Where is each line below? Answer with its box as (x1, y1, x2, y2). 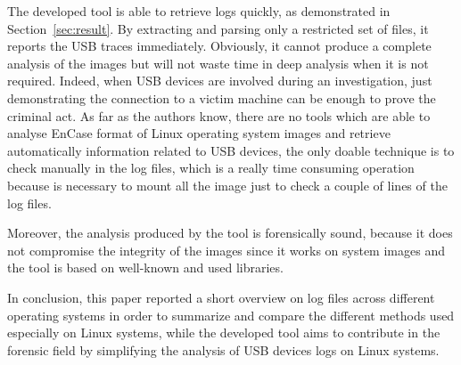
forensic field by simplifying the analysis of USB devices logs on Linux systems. (7, 340, 440, 359)
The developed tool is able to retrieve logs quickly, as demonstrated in (7, 2, 391, 20)
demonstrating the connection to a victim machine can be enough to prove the (7, 88, 436, 107)
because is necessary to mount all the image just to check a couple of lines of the (7, 175, 448, 194)
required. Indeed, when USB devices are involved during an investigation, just (7, 71, 432, 90)
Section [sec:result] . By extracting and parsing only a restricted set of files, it (7, 19, 429, 37)
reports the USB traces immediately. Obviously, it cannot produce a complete (7, 36, 432, 55)
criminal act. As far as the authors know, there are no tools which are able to (7, 106, 431, 125)
